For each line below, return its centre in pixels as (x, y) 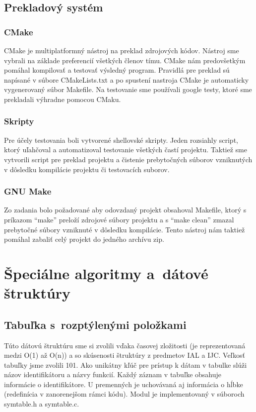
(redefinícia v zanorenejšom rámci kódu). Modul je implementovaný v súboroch (124, 394)
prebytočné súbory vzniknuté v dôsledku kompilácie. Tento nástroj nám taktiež (125, 229)
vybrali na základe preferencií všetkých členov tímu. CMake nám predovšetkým (125, 60)
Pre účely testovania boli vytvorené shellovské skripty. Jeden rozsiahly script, (121, 140)
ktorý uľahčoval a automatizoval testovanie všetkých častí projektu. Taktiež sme (126, 150)
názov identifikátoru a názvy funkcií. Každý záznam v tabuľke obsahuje (113, 374)
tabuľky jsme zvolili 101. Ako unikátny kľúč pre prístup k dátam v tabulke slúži (126, 364)
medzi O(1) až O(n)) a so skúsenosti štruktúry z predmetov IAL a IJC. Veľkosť (125, 355)
